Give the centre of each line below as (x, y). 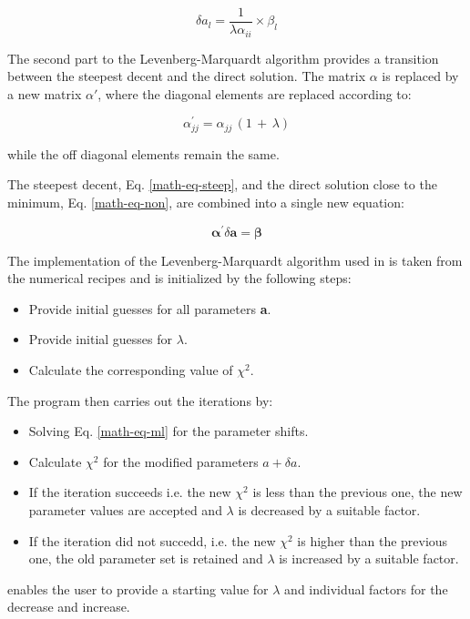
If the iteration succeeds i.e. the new (130, 492)
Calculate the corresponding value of (131, 370)
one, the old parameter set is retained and (146, 558)
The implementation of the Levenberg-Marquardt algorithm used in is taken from (235, 260)
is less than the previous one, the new (358, 492)
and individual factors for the (366, 589)
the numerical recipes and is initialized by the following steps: (179, 278)
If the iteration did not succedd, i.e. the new (152, 540)
